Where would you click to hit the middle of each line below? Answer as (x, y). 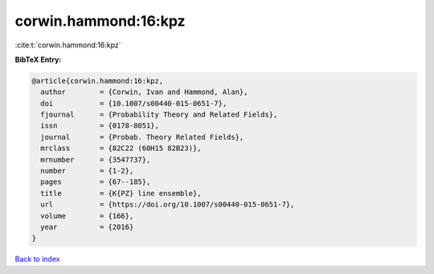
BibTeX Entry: (38, 59)
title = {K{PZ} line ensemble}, (121, 193)
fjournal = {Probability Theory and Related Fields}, (159, 115)
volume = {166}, (87, 216)
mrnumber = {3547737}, (96, 159)
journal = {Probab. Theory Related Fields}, (142, 137)
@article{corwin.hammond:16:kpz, (98, 81)
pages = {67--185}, (96, 182)
